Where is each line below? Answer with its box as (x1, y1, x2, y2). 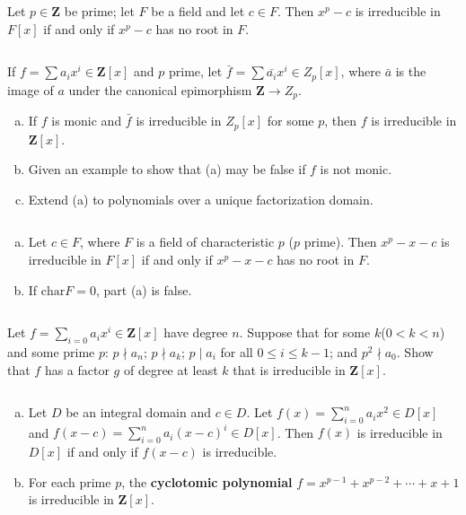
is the (395, 62, 426, 81)
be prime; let (64, 2, 135, 20)
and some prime (7, 342, 95, 361)
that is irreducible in (233, 360, 346, 379)
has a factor (44, 360, 110, 379)
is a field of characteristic (136, 232, 275, 251)
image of (7, 80, 54, 99)
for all (220, 342, 253, 361)
